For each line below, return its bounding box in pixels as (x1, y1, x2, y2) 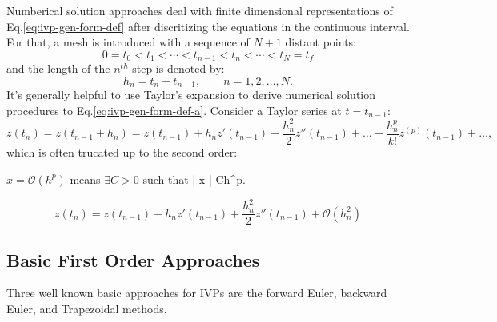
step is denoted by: (132, 60, 225, 77)
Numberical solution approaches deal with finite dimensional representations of (6, 2, 393, 18)
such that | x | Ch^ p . (142, 170, 246, 187)
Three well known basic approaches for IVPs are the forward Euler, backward (6, 284, 387, 301)
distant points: (285, 34, 356, 50)
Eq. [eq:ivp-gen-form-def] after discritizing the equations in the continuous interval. (6, 18, 410, 34)
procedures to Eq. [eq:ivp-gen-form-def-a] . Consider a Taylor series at (6, 101, 342, 118)
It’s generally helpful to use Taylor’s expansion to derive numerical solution (6, 86, 376, 103)
